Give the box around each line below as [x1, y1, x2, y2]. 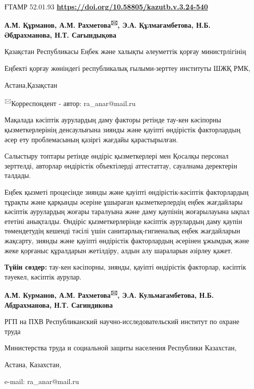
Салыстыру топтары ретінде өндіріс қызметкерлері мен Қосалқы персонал [4, 151, 229, 161]
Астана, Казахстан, [4, 359, 61, 369]
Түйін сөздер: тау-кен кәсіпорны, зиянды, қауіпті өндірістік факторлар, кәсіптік [4, 262, 247, 272]
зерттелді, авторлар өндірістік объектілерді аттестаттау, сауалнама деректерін [4, 160, 237, 170]
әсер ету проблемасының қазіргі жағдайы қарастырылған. [4, 134, 178, 144]
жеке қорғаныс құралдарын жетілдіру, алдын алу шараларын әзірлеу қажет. [4, 245, 233, 255]
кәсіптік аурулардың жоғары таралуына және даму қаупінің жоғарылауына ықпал [4, 206, 250, 217]
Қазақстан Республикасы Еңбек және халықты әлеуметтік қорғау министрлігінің [4, 46, 246, 56]
